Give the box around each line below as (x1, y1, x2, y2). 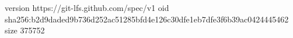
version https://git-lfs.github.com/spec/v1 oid (5, 2, 169, 13)
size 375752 (5, 24, 45, 36)
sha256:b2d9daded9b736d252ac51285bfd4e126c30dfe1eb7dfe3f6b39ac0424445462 (5, 13, 289, 25)
